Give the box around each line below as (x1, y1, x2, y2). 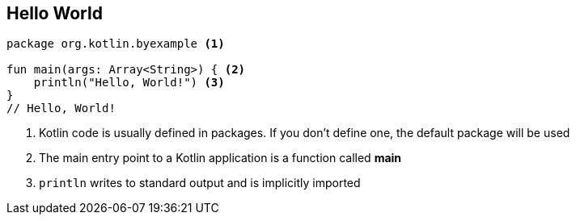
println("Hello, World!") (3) (33, 76, 225, 90)
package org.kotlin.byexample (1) (6, 37, 225, 51)
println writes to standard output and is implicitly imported (39, 176, 361, 190)
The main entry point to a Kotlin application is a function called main (39, 151, 402, 165)
